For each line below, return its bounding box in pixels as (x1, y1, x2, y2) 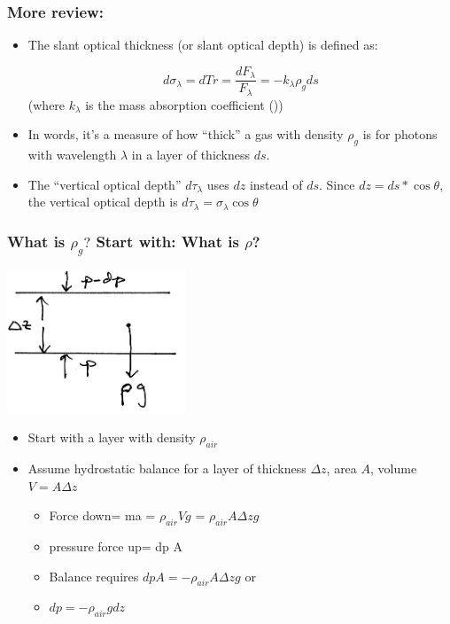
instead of (249, 175, 303, 193)
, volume (370, 459, 417, 478)
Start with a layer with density (27, 428, 196, 447)
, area (326, 459, 357, 478)
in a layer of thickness (131, 145, 251, 164)
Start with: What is (96, 230, 239, 252)
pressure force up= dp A (49, 537, 182, 556)
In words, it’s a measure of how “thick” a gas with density (27, 125, 344, 144)
